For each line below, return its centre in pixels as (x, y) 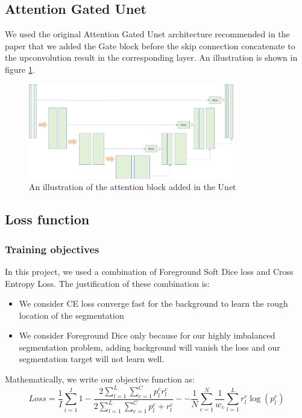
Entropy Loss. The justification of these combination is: (107, 283)
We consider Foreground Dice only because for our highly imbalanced (147, 335)
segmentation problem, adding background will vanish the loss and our (149, 347)
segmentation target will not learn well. (92, 359)
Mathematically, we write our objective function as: (100, 379)
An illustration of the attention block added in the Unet (133, 187)
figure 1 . (20, 69)
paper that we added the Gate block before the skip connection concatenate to (150, 45)
